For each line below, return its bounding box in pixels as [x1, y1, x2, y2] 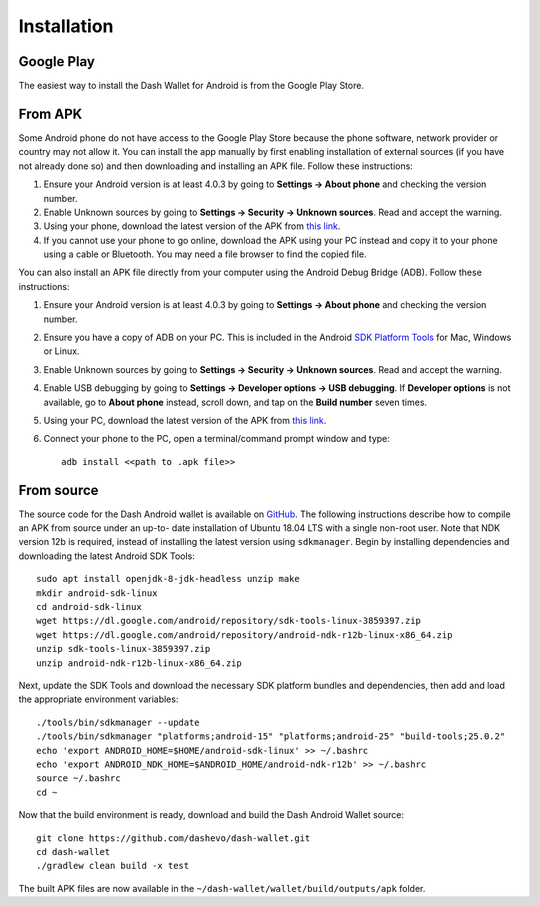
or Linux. [43, 345, 80, 357]
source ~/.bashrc [36, 773, 121, 784]
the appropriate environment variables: [18, 693, 179, 705]
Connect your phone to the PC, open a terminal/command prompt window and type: [43, 433, 390, 445]
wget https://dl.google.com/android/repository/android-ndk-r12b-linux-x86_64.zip [36, 629, 453, 640]
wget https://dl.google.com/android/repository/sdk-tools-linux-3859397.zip [36, 615, 422, 627]
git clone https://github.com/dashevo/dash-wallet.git [36, 832, 311, 844]
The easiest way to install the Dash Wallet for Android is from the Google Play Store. [18, 80, 365, 92]
